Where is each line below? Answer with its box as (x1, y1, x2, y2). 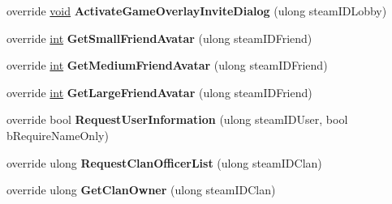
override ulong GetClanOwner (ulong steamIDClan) (6, 181, 276, 198)
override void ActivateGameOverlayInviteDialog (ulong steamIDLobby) (6, 2, 387, 19)
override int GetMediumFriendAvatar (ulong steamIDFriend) (6, 57, 328, 74)
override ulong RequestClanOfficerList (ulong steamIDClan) (6, 154, 322, 171)
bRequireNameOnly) (6, 126, 109, 143)
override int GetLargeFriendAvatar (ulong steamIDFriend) (6, 83, 312, 100)
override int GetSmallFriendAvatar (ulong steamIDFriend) (6, 29, 312, 46)
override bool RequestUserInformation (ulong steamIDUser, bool (6, 111, 348, 128)
